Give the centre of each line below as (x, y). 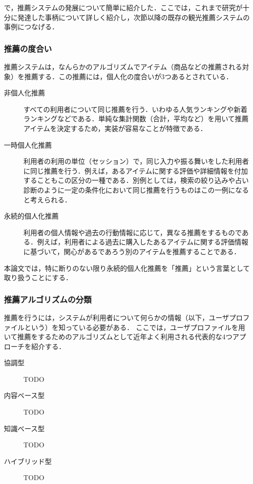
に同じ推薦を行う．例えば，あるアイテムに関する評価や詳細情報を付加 (136, 170)
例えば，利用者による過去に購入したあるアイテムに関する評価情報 (143, 242)
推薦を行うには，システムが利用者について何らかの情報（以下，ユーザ (116, 317)
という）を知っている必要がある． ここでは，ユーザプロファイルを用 (135, 327)
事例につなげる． (31, 27)
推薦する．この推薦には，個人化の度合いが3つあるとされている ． (128, 76)
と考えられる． (47, 199)
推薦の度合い (28, 48)
